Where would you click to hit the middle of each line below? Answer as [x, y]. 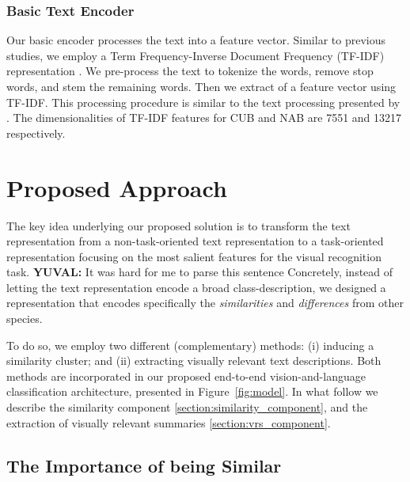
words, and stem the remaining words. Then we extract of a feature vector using [201, 86]
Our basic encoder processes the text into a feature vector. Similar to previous [196, 40]
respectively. [36, 133]
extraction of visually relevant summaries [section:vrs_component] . [169, 422]
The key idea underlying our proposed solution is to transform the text [178, 225]
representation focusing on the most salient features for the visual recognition [194, 256]
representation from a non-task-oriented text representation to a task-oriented [195, 241]
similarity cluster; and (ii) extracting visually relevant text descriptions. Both [194, 361]
